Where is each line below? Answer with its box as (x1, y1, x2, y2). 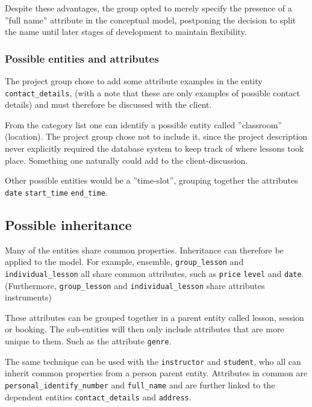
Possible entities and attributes (5, 51, 159, 66)
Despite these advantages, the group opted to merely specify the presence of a (5, 2, 292, 14)
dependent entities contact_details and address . (5, 390, 192, 403)
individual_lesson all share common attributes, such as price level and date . (5, 267, 304, 279)
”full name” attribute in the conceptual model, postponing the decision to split (5, 13, 296, 26)
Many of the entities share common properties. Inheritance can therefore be (5, 243, 284, 256)
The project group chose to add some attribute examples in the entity (5, 75, 263, 87)
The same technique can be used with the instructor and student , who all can (5, 355, 301, 367)
